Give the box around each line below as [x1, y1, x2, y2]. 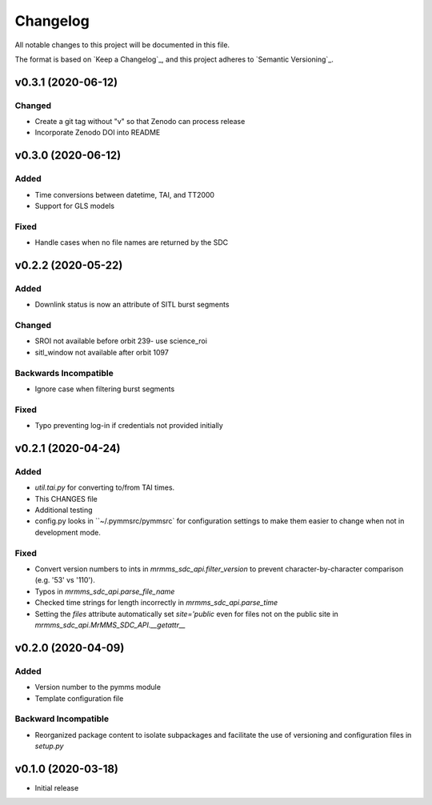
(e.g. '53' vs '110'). [34, 575, 95, 585]
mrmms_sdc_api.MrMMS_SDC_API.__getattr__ [34, 620, 186, 630]
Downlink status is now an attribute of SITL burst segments [34, 300, 230, 310]
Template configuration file [34, 693, 124, 703]
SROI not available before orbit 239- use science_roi [34, 336, 208, 346]
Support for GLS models [34, 201, 115, 211]
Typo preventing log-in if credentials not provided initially [34, 421, 223, 431]
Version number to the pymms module [34, 683, 162, 692]
